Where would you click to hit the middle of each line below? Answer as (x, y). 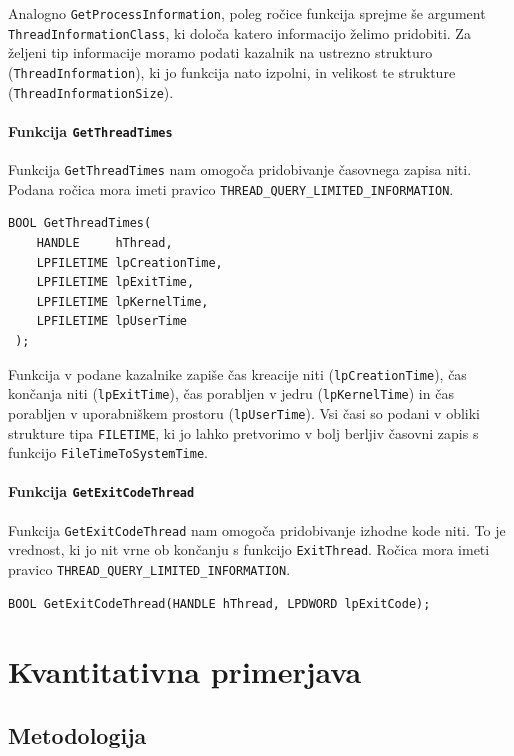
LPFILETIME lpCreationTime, (129, 262)
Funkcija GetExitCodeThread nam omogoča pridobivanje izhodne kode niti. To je (257, 529)
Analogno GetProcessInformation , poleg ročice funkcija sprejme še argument (247, 13)
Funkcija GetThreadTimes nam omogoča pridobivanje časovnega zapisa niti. (240, 169)
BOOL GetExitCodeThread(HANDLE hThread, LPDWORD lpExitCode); (219, 603)
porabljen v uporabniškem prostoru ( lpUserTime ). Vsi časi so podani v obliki (244, 412)
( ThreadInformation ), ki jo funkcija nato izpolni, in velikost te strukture (232, 71)
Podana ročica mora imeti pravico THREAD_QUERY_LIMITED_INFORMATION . (231, 188)
